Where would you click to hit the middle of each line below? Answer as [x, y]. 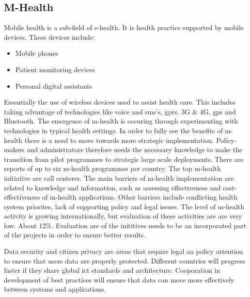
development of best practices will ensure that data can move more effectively [119, 279]
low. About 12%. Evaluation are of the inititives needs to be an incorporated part [125, 225]
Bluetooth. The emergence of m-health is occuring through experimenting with [121, 121]
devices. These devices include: [49, 37]
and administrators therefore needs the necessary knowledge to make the [135, 149]
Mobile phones [37, 53]
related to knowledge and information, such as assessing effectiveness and [112, 187]
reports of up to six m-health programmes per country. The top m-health [113, 168]
